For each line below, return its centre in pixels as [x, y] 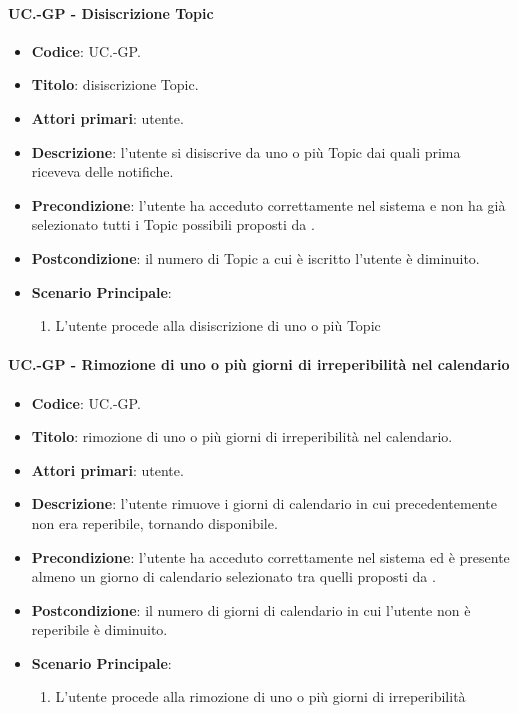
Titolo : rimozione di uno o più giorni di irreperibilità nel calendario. [242, 436]
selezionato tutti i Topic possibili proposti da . [173, 224]
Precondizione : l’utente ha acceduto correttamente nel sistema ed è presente [270, 556]
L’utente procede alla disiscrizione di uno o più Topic [218, 325]
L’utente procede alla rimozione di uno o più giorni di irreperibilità [260, 696]
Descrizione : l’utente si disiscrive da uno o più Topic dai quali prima [246, 151]
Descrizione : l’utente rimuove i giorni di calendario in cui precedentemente [264, 503]
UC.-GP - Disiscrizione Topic [111, 12]
